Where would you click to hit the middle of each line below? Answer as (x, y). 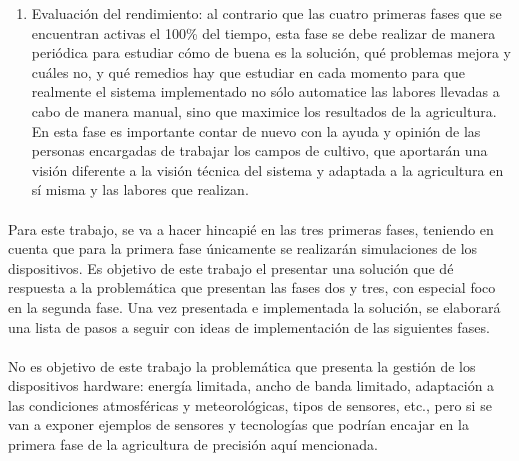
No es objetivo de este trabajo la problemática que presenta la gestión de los (242, 365)
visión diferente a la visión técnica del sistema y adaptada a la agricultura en (267, 169)
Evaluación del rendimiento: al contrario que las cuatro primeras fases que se (266, 13)
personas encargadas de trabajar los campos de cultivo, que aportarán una (259, 150)
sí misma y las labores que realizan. (140, 189)
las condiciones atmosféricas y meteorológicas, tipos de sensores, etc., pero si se (250, 404)
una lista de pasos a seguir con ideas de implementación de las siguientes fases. (249, 326)
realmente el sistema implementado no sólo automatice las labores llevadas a (265, 91)
